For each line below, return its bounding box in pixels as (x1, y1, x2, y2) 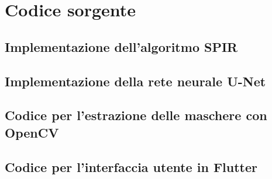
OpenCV (5, 123, 59, 141)
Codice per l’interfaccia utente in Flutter (5, 157, 258, 176)
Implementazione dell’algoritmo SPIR (5, 37, 238, 55)
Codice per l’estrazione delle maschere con (5, 106, 267, 124)
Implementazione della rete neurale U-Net (5, 72, 266, 90)
